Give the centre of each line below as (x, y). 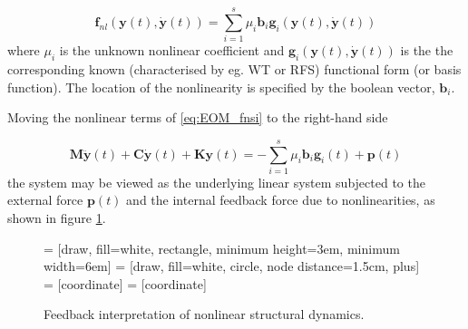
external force (45, 200)
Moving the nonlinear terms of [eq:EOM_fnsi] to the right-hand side (198, 117)
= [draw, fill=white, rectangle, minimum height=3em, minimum (222, 248)
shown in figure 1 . (57, 218)
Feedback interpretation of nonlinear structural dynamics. (204, 314)
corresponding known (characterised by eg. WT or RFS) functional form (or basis (234, 68)
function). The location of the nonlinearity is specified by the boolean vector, (221, 87)
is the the (427, 50)
